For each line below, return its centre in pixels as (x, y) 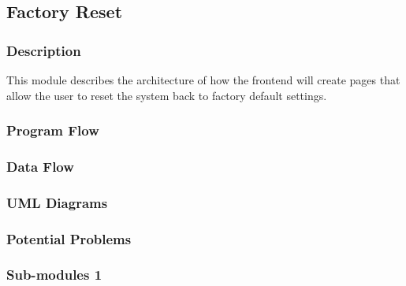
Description (44, 50)
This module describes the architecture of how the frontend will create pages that (203, 80)
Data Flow (40, 166)
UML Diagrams (57, 202)
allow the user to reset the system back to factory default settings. (167, 95)
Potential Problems (69, 238)
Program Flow (53, 130)
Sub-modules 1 (54, 275)
